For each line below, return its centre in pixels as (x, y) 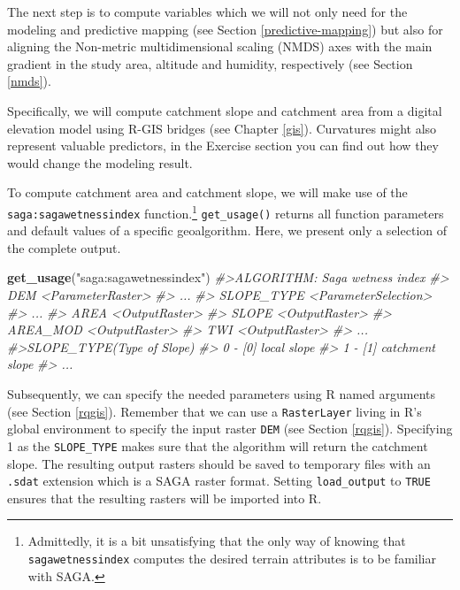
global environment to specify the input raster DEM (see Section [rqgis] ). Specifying (230, 429)
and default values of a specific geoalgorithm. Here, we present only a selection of (227, 230)
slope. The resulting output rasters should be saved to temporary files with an (219, 463)
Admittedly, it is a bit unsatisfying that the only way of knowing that (217, 541)
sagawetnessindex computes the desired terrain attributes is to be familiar (232, 558)
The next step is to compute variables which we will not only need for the (207, 11)
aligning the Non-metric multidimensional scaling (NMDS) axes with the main (220, 46)
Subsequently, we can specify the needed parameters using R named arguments (222, 394)
